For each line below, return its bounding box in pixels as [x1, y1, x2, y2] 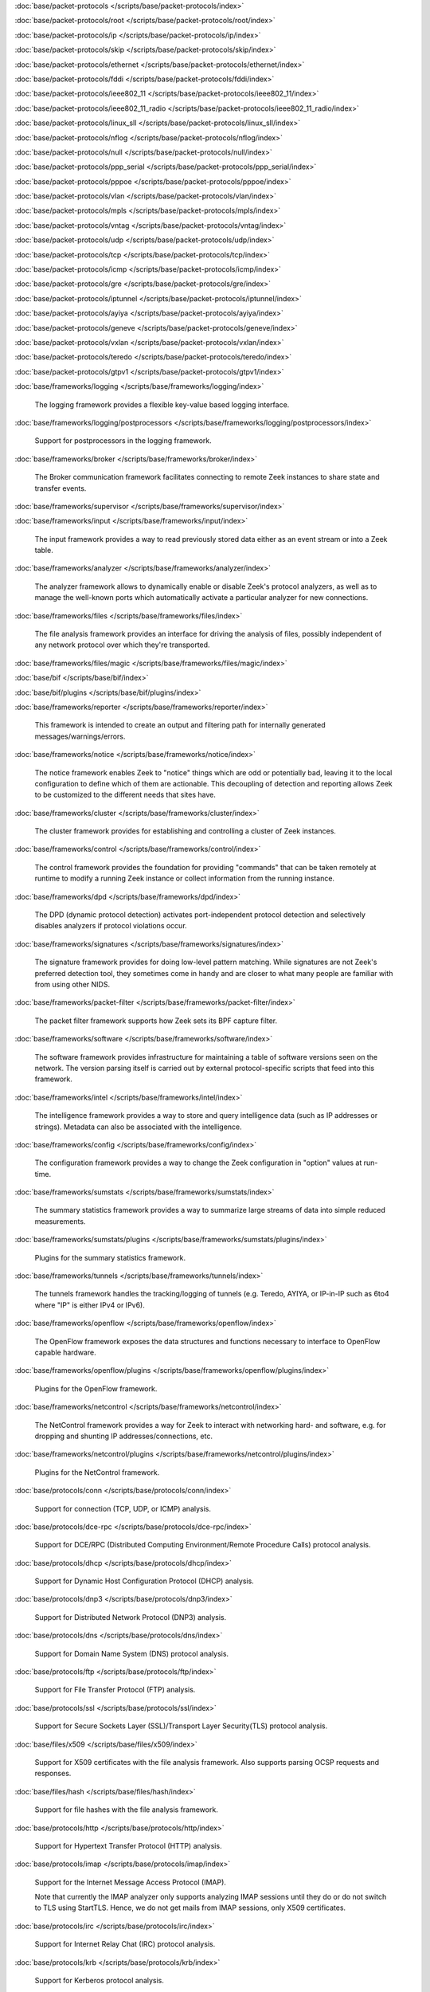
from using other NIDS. [34, 980, 111, 989]
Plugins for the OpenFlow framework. [34, 1383, 158, 1394]
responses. [34, 1769, 72, 1778]
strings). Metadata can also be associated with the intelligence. [34, 1122, 242, 1131]
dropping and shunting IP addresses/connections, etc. [34, 1431, 213, 1441]
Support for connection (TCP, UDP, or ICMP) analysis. [34, 1504, 211, 1513]
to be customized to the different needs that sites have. [34, 790, 217, 800]
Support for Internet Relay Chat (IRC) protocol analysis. [34, 1939, 216, 1949]
